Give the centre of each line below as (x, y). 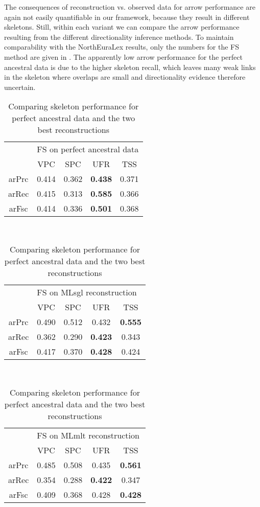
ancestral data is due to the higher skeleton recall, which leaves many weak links (130, 67)
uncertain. (20, 87)
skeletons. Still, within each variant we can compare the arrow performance (122, 27)
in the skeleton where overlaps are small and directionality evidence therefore (125, 77)
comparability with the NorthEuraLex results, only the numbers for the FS (122, 47)
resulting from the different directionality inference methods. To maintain (119, 37)
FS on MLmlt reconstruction (88, 435)
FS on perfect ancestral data (88, 149)
